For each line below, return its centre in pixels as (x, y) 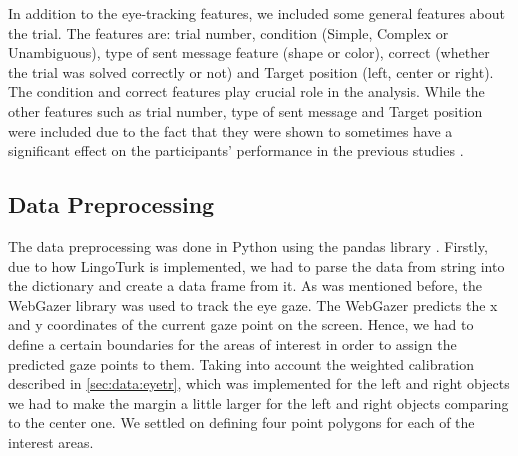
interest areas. (51, 441)
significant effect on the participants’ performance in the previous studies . (236, 150)
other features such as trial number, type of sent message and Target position (245, 110)
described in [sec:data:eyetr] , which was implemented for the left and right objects (259, 383)
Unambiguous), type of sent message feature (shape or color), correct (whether (249, 52)
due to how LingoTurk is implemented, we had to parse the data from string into (256, 265)
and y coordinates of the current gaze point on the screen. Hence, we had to (241, 324)
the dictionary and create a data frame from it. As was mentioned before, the (245, 285)
